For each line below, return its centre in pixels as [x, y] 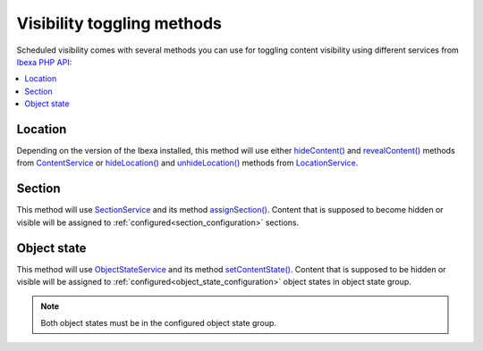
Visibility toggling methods [119, 23]
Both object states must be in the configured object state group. [159, 322]
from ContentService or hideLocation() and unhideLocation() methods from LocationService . [187, 163]
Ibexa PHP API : [44, 62]
